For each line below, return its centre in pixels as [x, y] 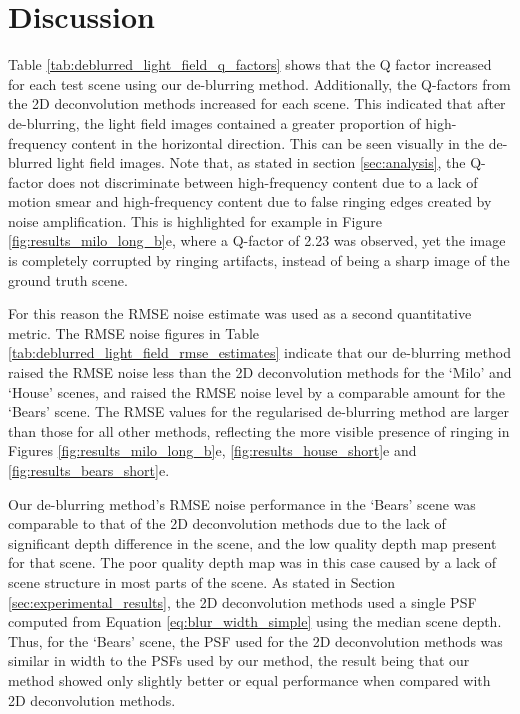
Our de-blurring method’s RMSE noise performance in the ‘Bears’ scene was [242, 503]
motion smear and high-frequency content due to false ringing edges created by [250, 201]
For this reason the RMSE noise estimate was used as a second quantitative [240, 313]
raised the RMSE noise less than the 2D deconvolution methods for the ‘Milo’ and [260, 372]
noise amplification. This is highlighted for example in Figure [195, 220]
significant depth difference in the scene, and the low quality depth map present [252, 542]
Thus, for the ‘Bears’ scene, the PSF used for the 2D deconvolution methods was [255, 640]
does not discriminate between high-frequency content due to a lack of [263, 181]
